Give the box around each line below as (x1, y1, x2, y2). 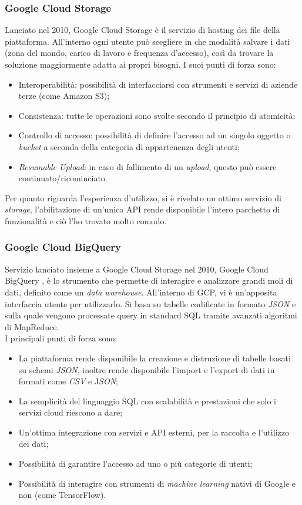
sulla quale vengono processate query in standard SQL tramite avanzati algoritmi (5, 309, 297, 321)
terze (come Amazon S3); (18, 89, 110, 102)
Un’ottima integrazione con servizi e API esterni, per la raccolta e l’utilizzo (18, 426, 289, 438)
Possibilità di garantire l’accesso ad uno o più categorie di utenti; (18, 457, 253, 470)
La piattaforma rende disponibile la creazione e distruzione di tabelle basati (18, 351, 291, 364)
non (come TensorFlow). (18, 489, 106, 501)
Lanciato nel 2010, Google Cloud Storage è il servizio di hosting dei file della (5, 24, 280, 36)
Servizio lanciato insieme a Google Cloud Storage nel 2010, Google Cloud (5, 263, 269, 275)
